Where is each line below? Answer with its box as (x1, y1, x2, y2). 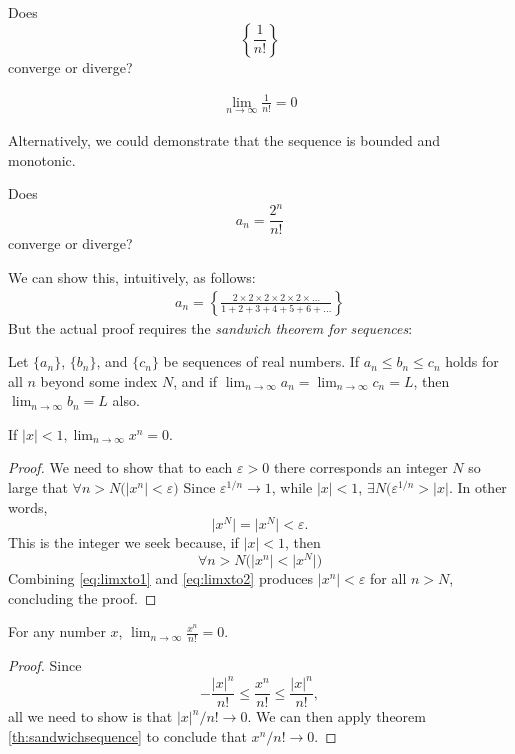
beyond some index (40, 370, 158, 391)
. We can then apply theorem (247, 706, 426, 727)
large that (8, 477, 68, 498)
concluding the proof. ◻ (8, 587, 157, 608)
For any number (8, 621, 106, 642)
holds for (445, 351, 499, 372)
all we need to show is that (8, 706, 173, 727)
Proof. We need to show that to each (8, 457, 233, 478)
